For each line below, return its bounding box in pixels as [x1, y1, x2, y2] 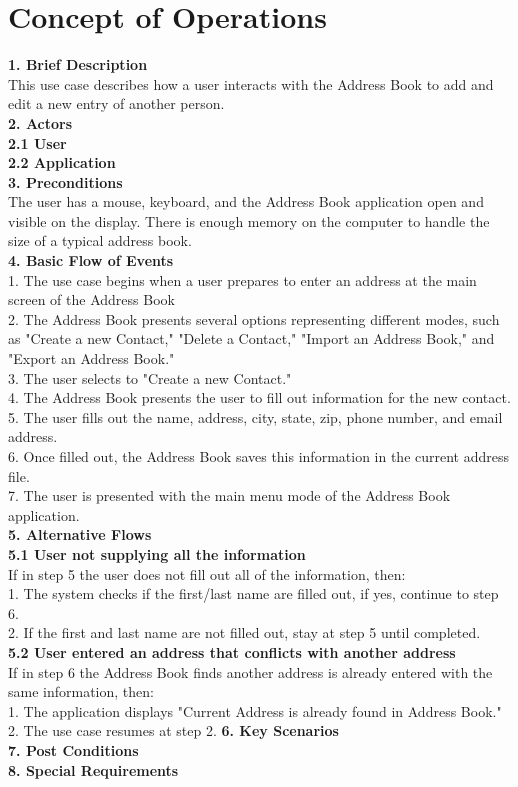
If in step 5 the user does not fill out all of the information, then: [8, 563, 406, 584]
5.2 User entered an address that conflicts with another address [8, 641, 456, 662]
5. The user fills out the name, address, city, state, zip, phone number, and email [8, 406, 503, 427]
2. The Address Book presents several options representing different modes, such [8, 308, 500, 329]
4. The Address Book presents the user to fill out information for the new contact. [8, 387, 511, 408]
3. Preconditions [8, 171, 123, 192]
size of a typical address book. [8, 230, 192, 251]
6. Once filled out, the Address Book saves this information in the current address [8, 446, 510, 466]
